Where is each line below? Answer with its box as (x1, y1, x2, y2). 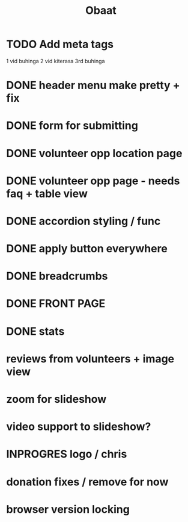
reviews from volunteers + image (6, 352, 175, 365)
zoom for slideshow (6, 393, 107, 406)
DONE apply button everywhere (6, 242, 168, 256)
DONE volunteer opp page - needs (6, 174, 180, 187)
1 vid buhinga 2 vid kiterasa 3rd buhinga (6, 57, 105, 64)
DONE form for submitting (6, 119, 138, 132)
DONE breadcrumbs (6, 269, 108, 283)
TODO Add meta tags (6, 37, 114, 51)
